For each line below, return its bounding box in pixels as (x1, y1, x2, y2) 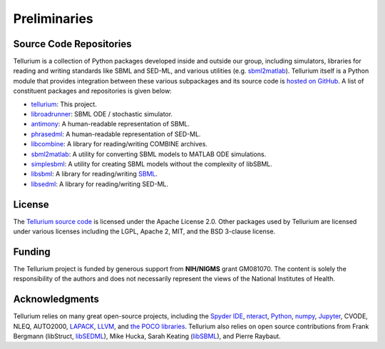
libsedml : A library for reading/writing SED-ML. (31, 179, 169, 188)
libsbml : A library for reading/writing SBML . (31, 170, 158, 178)
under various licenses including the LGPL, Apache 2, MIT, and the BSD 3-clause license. (13, 227, 276, 236)
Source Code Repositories (13, 38, 132, 50)
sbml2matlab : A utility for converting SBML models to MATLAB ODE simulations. (31, 150, 267, 158)
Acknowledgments (13, 293, 100, 305)
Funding (13, 246, 51, 258)
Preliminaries (13, 11, 94, 26)
